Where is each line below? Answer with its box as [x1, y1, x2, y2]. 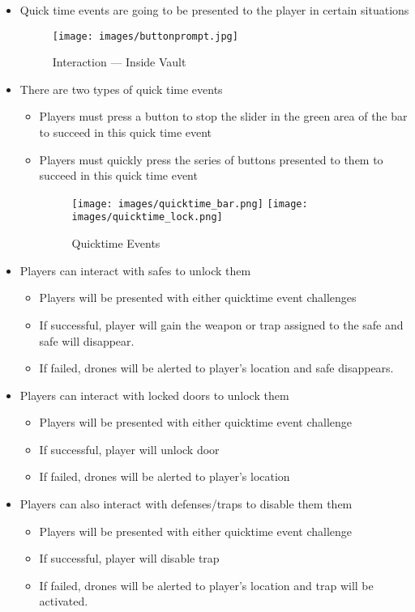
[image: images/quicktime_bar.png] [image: [71, 198, 308, 210]
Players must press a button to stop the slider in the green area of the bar [39, 108, 408, 125]
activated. [39, 593, 88, 610]
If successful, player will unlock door [39, 440, 220, 457]
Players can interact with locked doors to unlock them [19, 386, 289, 403]
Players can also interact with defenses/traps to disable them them [19, 495, 353, 512]
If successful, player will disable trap [39, 550, 220, 567]
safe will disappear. [39, 332, 135, 349]
